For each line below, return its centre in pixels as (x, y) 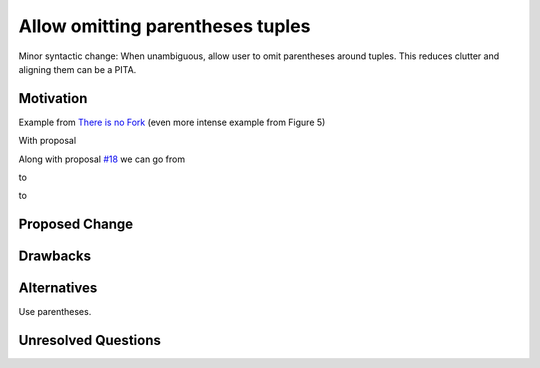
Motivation (53, 98)
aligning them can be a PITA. (77, 69)
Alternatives (58, 288)
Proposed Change (76, 224)
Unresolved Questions (90, 340)
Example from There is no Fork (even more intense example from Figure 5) (172, 122)
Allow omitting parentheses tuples (164, 26)
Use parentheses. (55, 312)
